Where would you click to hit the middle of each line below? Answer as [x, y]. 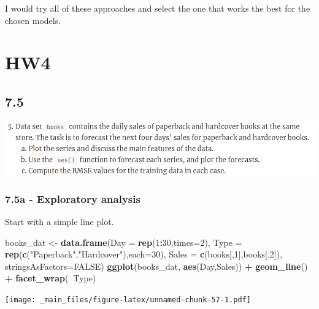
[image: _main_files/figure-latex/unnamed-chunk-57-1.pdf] [128, 300]
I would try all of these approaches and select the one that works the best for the [158, 8]
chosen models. [33, 20]
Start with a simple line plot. [60, 222]
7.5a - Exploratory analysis [73, 198]
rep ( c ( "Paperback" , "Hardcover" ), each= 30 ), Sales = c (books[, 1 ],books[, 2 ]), [144, 254]
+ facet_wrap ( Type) [51, 278]
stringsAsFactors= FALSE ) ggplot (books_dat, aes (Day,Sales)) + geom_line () [156, 266]
